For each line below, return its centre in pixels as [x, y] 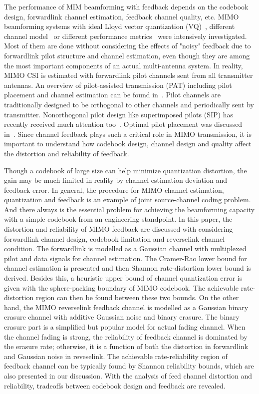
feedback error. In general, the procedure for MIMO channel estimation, [114, 190]
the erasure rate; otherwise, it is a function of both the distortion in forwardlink [126, 346]
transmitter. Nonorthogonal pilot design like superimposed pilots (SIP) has [119, 114]
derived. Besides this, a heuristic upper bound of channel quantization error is [123, 278]
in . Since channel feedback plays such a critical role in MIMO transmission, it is [128, 134]
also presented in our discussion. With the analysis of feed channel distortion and [128, 375]
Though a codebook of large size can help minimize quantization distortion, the [126, 170]
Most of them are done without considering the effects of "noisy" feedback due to [128, 46]
